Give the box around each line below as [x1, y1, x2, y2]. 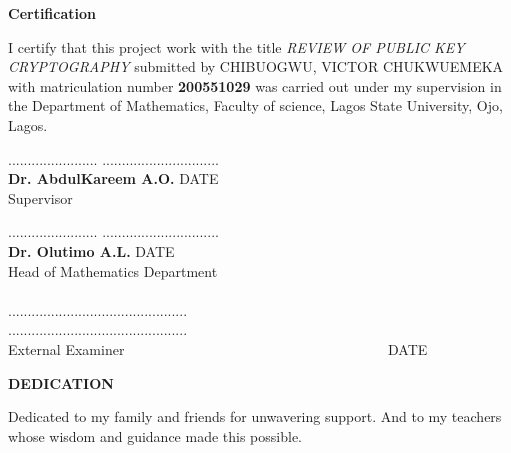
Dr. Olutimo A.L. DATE [8, 240, 175, 261]
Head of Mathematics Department [8, 260, 218, 281]
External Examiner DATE [8, 338, 428, 359]
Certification [8, 3, 97, 23]
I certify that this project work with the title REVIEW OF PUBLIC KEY [8, 36, 465, 57]
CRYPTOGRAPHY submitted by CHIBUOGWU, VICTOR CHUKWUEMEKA [8, 56, 504, 77]
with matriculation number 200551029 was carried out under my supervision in [8, 75, 502, 96]
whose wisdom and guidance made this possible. [8, 425, 302, 446]
